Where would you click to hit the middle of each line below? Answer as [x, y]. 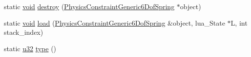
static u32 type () [30, 48]
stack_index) [24, 32]
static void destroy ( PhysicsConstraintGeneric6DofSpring [89, 6]
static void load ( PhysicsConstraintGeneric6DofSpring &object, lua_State [115, 22]
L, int [239, 22]
